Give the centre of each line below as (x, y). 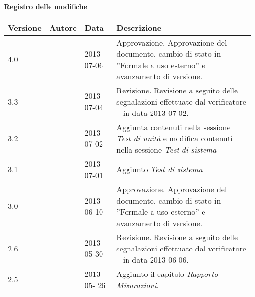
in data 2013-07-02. (156, 113)
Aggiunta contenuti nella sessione (173, 127)
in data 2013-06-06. (156, 259)
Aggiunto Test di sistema (159, 169)
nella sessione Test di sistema (166, 149)
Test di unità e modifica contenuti (175, 138)
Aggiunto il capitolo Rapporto (167, 274)
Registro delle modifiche (46, 6)
